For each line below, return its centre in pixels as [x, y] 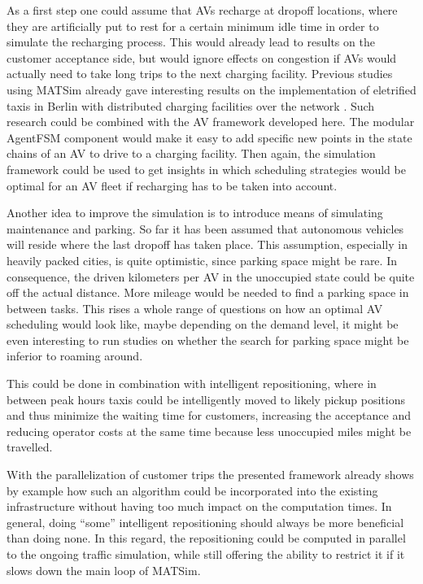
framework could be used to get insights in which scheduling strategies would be [206, 169]
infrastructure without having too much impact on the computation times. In [199, 506]
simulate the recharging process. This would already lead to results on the [191, 42]
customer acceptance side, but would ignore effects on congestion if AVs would [202, 57]
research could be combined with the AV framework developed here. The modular [211, 122]
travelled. [30, 447]
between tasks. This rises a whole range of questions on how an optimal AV [195, 308]
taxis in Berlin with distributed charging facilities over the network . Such [191, 105]
